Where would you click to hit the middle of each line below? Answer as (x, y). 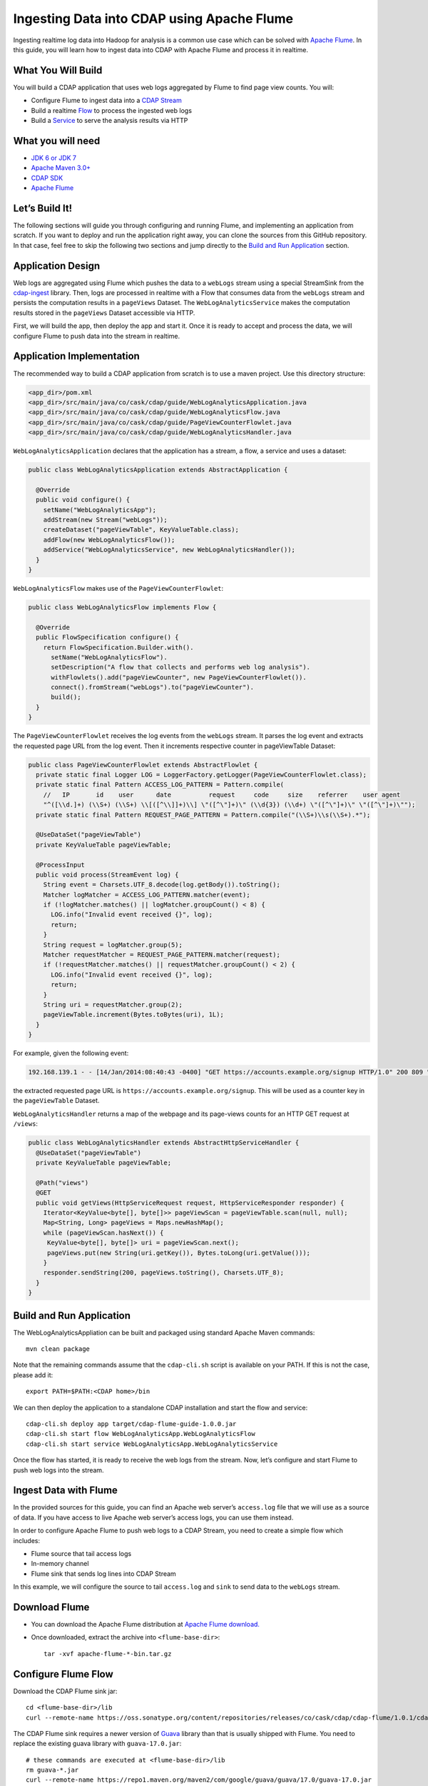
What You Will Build (58, 70)
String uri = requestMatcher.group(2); (113, 1004)
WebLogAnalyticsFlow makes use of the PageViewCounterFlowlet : (118, 588)
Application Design (57, 265)
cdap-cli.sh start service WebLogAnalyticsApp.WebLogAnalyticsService (152, 1444)
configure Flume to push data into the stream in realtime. (97, 336)
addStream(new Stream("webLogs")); (105, 520)
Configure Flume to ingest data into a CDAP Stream (106, 101)
